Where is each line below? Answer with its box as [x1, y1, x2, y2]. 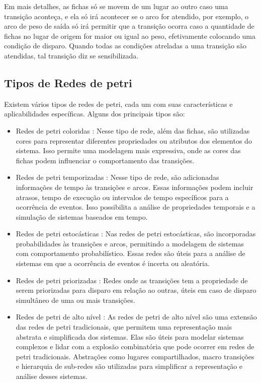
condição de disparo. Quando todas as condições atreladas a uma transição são [4, 40, 247, 51]
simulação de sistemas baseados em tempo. [16, 211, 148, 222]
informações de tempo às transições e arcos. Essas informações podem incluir [16, 181, 253, 192]
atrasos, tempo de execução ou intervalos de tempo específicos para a [16, 191, 229, 202]
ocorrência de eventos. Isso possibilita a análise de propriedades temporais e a [16, 202, 255, 212]
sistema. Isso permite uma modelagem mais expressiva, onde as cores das [16, 145, 241, 156]
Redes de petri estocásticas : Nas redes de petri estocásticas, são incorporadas [16, 228, 256, 239]
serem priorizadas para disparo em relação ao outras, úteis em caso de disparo [16, 285, 256, 295]
